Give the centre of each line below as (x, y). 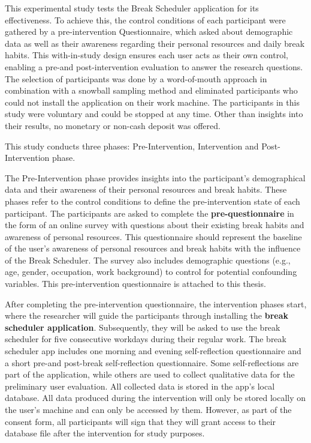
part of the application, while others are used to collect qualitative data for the (150, 374)
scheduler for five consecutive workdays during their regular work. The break (146, 339)
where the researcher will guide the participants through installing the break (147, 315)
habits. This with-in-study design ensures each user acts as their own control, (147, 55)
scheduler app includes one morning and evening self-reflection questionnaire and (153, 351)
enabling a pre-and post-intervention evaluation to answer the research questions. (154, 66)
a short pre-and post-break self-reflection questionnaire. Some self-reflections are (152, 362)
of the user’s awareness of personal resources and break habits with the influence (153, 248)
